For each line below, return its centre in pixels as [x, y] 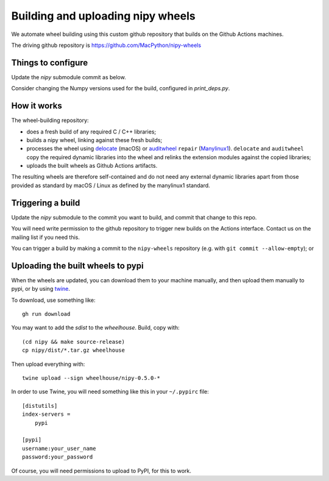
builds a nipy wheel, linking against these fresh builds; [94, 140]
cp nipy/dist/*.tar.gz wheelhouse [73, 350]
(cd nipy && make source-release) [73, 342]
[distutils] [40, 406]
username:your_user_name [59, 448]
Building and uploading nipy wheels [103, 16]
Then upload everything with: [48, 364]
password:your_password [58, 457]
